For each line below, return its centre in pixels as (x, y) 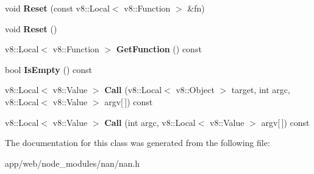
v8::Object (195, 90)
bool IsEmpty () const (49, 69)
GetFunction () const (159, 49)
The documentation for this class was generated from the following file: (137, 143)
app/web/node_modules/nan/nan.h (73, 163)
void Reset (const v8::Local (57, 8)
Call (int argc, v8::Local (150, 122)
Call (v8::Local (133, 90)
